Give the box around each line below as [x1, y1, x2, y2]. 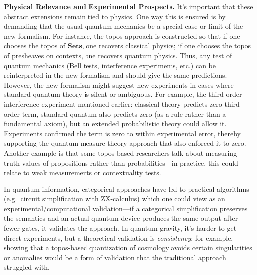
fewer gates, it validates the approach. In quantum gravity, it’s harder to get [4, 223, 237, 233]
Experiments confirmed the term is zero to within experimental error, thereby [4, 128, 241, 138]
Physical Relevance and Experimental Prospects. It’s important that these [4, 1, 253, 11]
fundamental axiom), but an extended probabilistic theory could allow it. [4, 118, 227, 129]
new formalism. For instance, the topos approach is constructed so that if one [4, 30, 240, 41]
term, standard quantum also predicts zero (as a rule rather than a [22, 108, 226, 119]
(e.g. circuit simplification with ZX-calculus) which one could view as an [4, 193, 225, 204]
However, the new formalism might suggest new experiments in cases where [4, 79, 234, 90]
